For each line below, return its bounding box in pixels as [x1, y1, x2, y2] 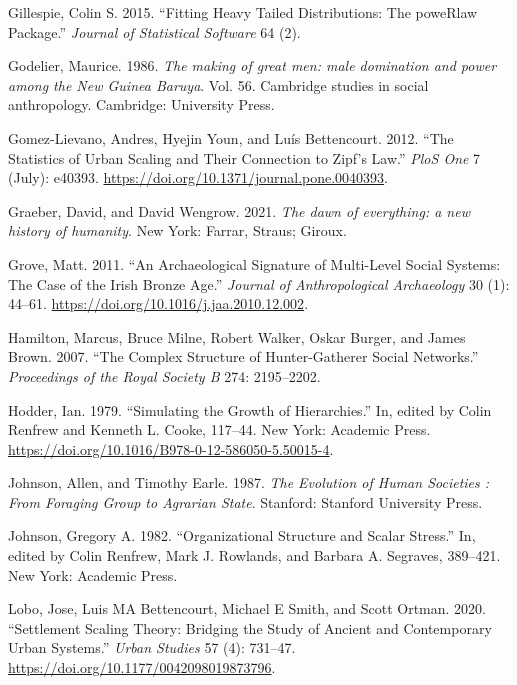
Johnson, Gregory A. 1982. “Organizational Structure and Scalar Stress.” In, [8, 525, 476, 546]
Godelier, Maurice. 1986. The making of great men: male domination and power [8, 55, 497, 76]
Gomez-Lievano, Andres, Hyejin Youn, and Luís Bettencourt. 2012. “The [8, 127, 454, 148]
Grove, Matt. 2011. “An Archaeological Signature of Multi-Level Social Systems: [8, 253, 501, 274]
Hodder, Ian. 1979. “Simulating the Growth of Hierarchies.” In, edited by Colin [8, 399, 492, 420]
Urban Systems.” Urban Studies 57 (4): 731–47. [8, 637, 296, 658]
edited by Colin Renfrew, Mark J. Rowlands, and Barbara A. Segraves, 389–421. [8, 545, 501, 566]
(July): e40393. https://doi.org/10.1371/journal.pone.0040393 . [8, 167, 389, 188]
